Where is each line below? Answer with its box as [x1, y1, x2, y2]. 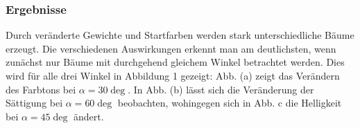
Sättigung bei [6, 95, 63, 110]
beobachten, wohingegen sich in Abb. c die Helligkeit [117, 95, 342, 110]
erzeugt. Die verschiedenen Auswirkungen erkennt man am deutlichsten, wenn [6, 41, 336, 55]
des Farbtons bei [6, 82, 76, 96]
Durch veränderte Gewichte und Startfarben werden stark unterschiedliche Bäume [6, 28, 354, 42]
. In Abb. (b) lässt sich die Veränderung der [128, 82, 314, 96]
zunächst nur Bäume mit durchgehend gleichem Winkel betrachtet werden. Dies [6, 55, 345, 69]
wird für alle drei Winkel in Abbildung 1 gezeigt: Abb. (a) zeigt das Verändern [6, 68, 340, 82]
